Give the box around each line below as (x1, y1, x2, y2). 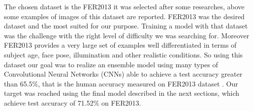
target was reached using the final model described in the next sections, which (4, 88, 240, 98)
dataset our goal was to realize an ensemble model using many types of (4, 59, 218, 69)
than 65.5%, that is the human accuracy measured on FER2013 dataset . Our (4, 78, 238, 88)
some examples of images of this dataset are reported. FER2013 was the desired (4, 11, 245, 21)
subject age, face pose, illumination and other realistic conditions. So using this (4, 49, 243, 59)
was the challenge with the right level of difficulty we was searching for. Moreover (4, 30, 250, 40)
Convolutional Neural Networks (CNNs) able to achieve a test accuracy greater (4, 69, 243, 79)
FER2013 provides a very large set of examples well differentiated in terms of (4, 40, 237, 50)
